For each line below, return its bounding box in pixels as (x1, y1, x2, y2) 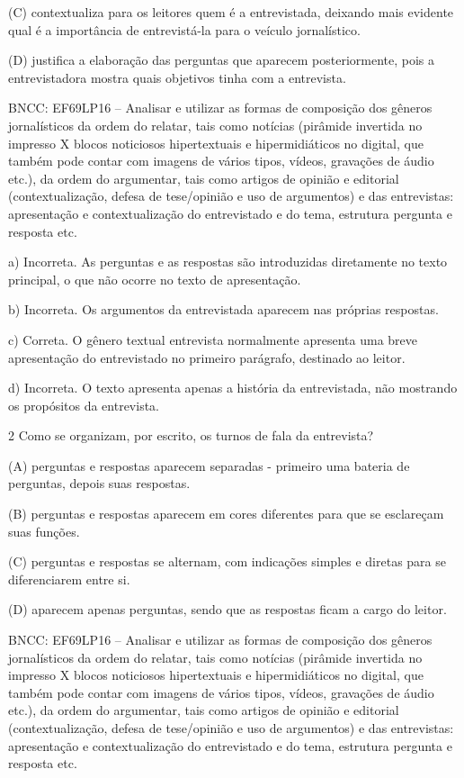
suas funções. (8, 521, 80, 540)
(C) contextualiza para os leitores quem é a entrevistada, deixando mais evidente (8, 3, 454, 21)
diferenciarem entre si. (8, 569, 130, 588)
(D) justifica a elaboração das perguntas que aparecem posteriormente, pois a (8, 50, 435, 69)
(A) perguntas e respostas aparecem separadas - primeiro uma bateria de (8, 456, 410, 475)
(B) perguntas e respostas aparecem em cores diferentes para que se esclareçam (8, 504, 444, 523)
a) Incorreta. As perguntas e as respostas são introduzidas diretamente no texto (8, 252, 448, 271)
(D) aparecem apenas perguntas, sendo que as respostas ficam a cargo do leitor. (8, 600, 447, 619)
